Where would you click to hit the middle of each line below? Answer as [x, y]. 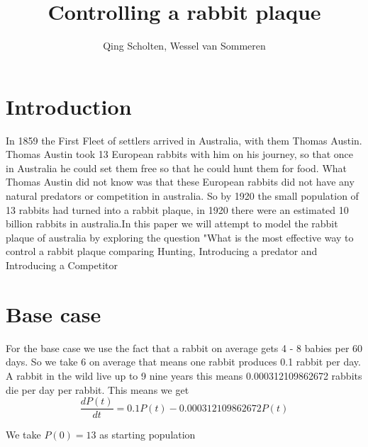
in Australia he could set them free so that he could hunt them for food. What [177, 168]
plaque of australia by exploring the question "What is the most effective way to [180, 237]
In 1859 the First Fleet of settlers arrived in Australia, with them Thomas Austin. [184, 140]
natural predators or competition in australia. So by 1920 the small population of [182, 196]
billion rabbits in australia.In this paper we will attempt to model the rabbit [172, 223]
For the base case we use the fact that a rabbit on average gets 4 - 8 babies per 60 [184, 347]
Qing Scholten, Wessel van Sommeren [184, 46]
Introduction [69, 106]
